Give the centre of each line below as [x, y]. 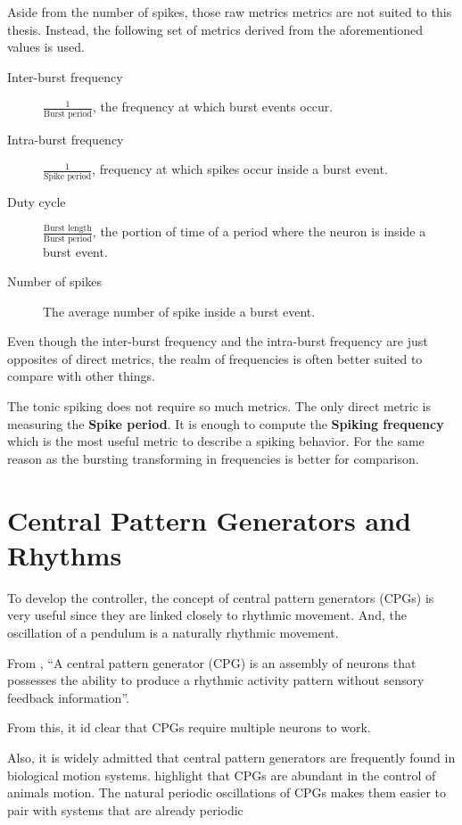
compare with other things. [81, 376]
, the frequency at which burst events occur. [213, 107]
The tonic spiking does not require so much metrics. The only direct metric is [219, 406]
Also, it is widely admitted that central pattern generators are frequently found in [231, 757]
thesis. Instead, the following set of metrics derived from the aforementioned [215, 29]
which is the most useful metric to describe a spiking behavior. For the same [216, 441]
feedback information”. [68, 697]
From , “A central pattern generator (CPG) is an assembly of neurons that [212, 662]
